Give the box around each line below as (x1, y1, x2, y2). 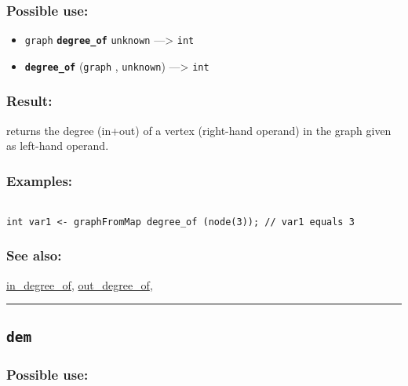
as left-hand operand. (6, 137, 109, 154)
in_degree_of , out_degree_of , (6, 276, 153, 293)
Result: (6, 91, 53, 111)
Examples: (6, 170, 73, 190)
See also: (6, 246, 62, 265)
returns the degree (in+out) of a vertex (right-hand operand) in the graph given (6, 122, 392, 138)
